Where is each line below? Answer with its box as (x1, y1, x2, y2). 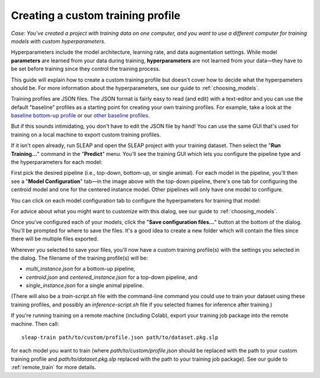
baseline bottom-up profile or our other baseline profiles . (11, 112, 151, 119)
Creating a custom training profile (11, 9, 181, 22)
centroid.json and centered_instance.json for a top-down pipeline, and (25, 273, 198, 281)
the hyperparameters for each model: (11, 159, 103, 166)
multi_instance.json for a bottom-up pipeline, (25, 265, 136, 273)
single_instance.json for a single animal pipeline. (25, 282, 145, 289)
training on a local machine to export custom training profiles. (11, 131, 161, 138)
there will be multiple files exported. (11, 235, 99, 242)
